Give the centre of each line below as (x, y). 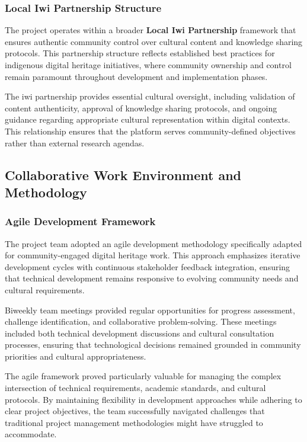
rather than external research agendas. (75, 142)
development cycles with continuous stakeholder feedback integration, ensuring (148, 266)
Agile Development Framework (80, 221)
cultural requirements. (45, 289)
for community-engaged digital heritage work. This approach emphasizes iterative (153, 255)
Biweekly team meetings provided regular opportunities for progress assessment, (150, 310)
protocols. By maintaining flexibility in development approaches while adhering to (153, 399)
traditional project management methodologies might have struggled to (134, 422)
